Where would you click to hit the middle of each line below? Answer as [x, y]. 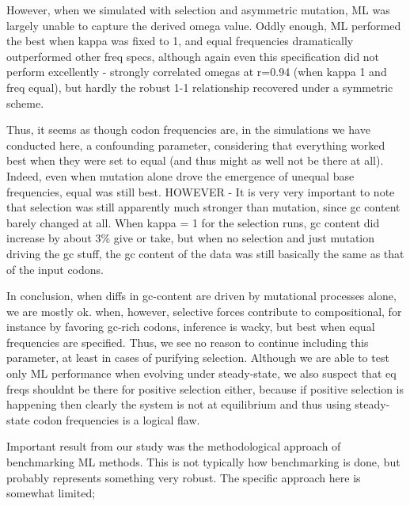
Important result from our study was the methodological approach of [174, 446]
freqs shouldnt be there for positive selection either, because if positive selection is [205, 388]
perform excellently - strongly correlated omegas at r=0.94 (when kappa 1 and [197, 72]
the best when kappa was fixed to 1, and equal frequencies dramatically [180, 41]
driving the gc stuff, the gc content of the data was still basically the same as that [205, 253]
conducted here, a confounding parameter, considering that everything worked [196, 145]
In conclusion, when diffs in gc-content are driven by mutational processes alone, [201, 296]
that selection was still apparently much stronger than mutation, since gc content [203, 207]
